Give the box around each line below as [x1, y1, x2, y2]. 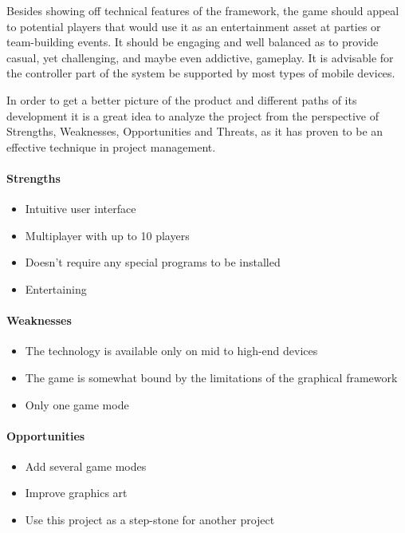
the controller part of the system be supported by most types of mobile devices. [6, 65, 395, 81]
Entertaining [25, 280, 87, 297]
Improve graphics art [25, 484, 128, 501]
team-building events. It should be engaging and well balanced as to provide [6, 34, 379, 50]
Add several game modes [25, 457, 147, 474]
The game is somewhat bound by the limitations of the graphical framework [25, 369, 398, 385]
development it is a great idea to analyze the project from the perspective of [6, 107, 379, 124]
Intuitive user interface [25, 200, 136, 217]
